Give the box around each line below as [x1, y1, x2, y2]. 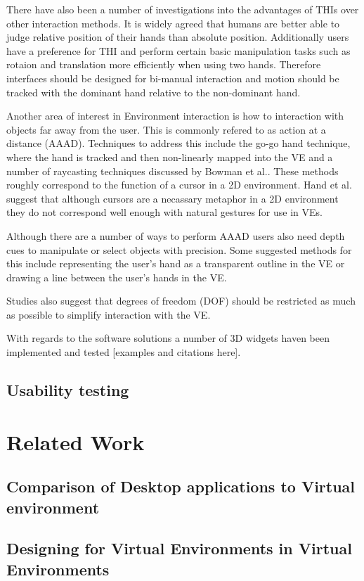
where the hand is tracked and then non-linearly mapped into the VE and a [6, 149, 333, 164]
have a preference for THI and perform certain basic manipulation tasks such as [6, 43, 351, 58]
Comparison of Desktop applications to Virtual [6, 475, 356, 497]
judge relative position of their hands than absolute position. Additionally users [6, 30, 349, 44]
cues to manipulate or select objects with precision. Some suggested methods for [6, 242, 352, 257]
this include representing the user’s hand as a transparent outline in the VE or [6, 256, 345, 271]
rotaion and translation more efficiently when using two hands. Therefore [6, 57, 321, 72]
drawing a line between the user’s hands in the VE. [6, 269, 227, 284]
